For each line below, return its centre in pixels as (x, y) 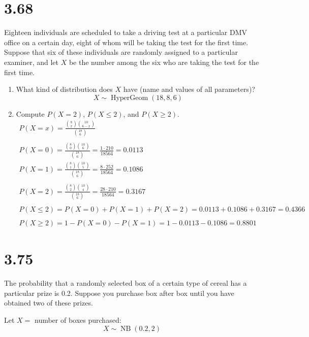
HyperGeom (129, 98)
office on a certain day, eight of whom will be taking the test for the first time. (126, 42)
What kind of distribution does (64, 89)
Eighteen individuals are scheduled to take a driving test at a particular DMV (126, 32)
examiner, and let (31, 62)
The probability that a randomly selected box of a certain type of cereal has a (126, 283)
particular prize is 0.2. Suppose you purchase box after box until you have (119, 293)
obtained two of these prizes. (49, 303)
